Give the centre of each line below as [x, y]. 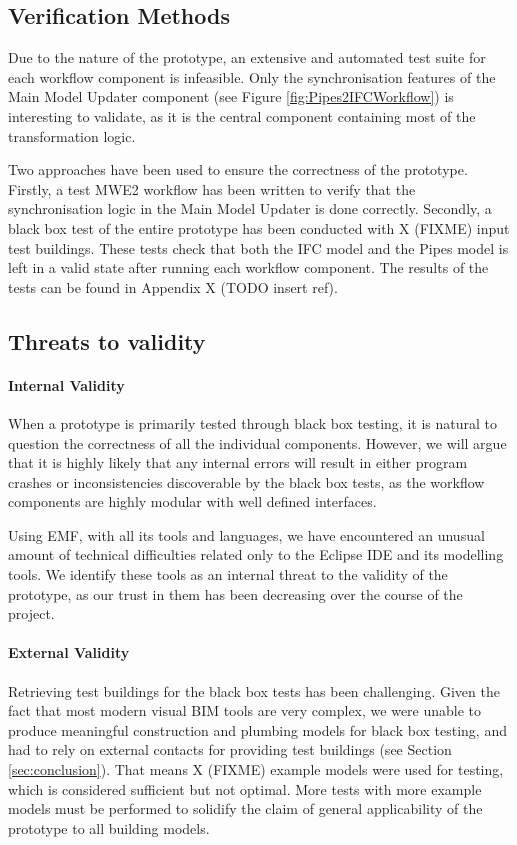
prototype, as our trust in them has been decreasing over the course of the [235, 593]
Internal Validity [66, 384]
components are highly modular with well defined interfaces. [192, 501]
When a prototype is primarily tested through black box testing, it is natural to [252, 422]
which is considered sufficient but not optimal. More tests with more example [245, 788]
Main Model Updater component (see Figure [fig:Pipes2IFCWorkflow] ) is [231, 96]
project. [31, 613]
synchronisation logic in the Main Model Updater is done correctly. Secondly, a [250, 208]
